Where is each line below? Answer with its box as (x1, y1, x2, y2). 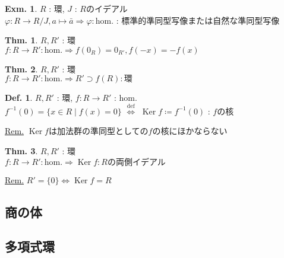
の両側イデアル (107, 158, 166, 167)
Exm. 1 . (5, 2, 37, 14)
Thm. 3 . (5, 144, 38, 157)
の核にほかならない (152, 125, 228, 137)
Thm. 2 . (5, 62, 38, 75)
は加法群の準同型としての (48, 125, 149, 137)
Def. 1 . (5, 91, 33, 104)
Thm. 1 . (5, 34, 38, 46)
